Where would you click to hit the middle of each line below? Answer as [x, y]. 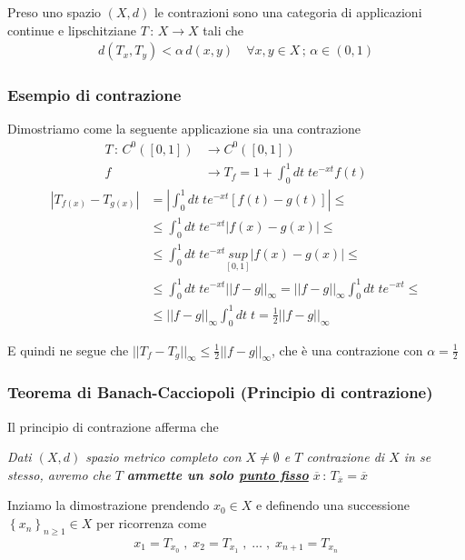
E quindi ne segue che [68, 350]
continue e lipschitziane [72, 30]
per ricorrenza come [152, 523]
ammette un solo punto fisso [218, 474]
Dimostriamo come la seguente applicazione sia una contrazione [184, 129]
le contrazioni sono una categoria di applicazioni [288, 12]
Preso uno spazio [54, 12]
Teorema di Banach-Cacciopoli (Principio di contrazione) [220, 392]
